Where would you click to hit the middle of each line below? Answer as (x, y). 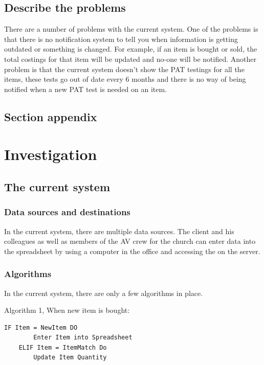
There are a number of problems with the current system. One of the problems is (131, 29)
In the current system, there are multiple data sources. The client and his (119, 231)
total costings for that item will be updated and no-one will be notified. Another (130, 59)
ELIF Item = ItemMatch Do (63, 347)
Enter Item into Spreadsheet (83, 338)
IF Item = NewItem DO (41, 327)
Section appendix (51, 116)
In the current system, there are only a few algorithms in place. (104, 293)
